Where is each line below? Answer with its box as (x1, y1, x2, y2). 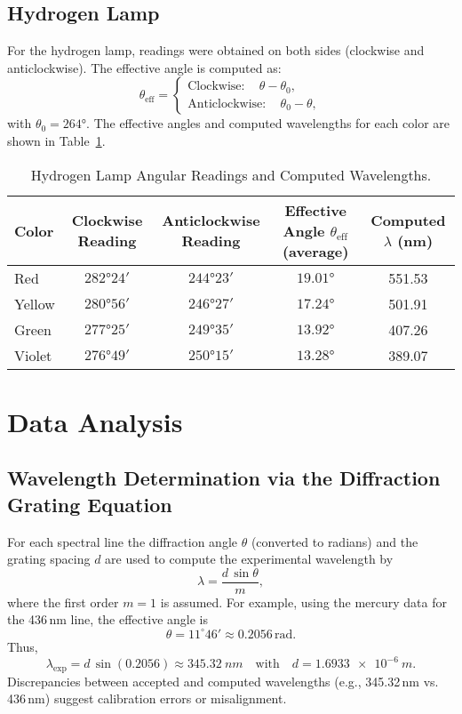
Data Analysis (7, 403, 183, 439)
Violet (14, 344, 52, 365)
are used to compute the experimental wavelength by (105, 550, 394, 568)
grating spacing (7, 550, 91, 568)
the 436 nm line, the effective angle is (7, 610, 208, 629)
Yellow (14, 293, 55, 314)
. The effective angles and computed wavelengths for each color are (86, 114, 450, 132)
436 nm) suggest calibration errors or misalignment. (7, 689, 287, 708)
